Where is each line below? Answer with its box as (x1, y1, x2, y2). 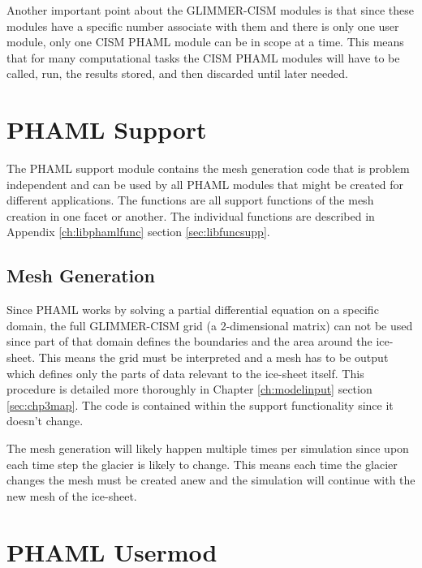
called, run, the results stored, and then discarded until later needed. (6, 65, 348, 82)
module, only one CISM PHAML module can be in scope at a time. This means (6, 33, 404, 50)
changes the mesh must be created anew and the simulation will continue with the (6, 471, 416, 488)
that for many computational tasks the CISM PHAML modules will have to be (6, 49, 400, 66)
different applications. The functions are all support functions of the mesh (6, 191, 374, 209)
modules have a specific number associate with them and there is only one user (6, 17, 399, 34)
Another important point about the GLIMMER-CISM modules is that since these (6, 2, 414, 18)
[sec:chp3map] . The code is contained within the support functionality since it (6, 396, 394, 413)
